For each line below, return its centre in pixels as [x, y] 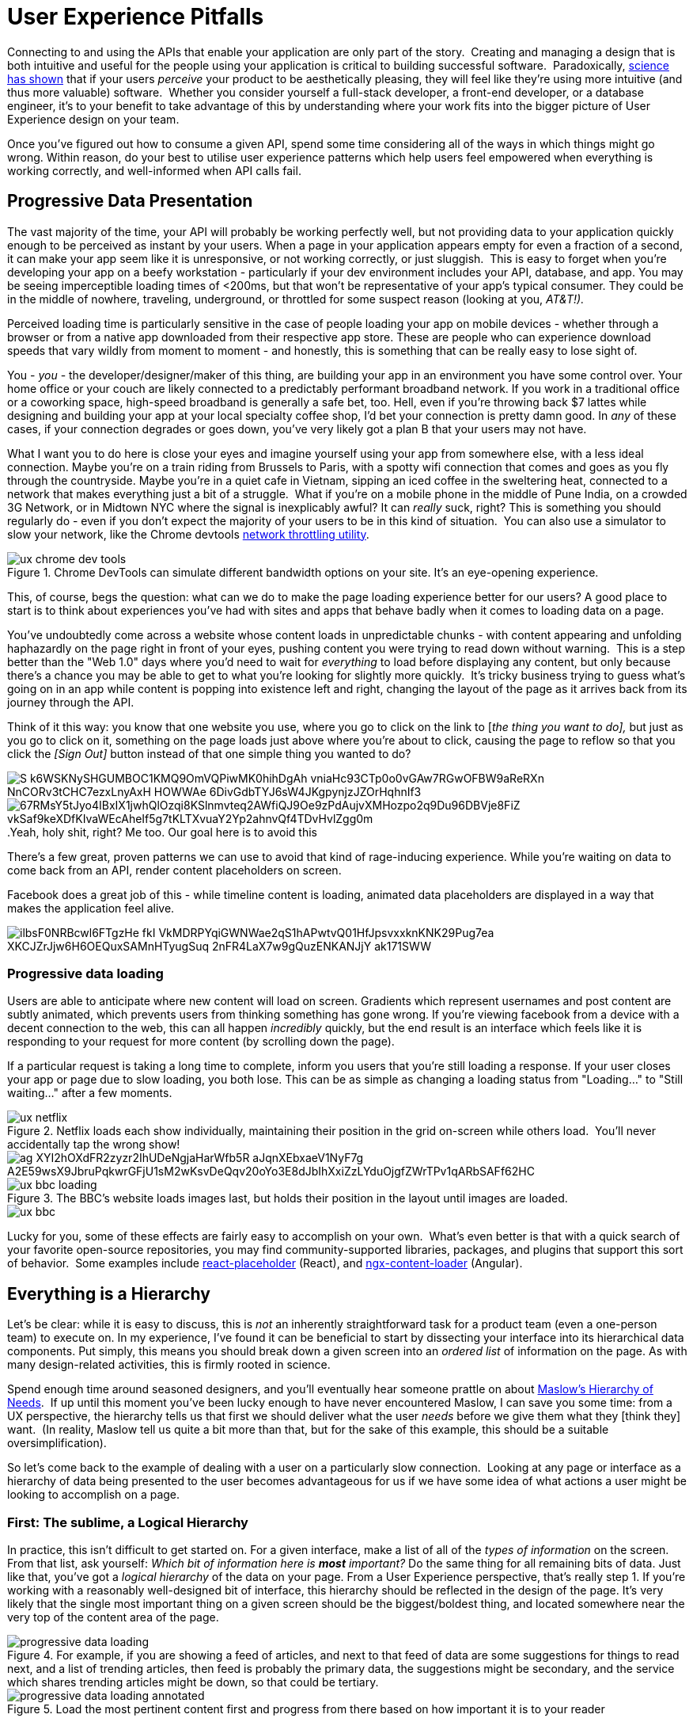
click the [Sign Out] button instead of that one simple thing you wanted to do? [209, 753]
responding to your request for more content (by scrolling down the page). [201, 1042]
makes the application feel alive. [91, 908]
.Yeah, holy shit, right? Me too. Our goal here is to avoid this [162, 832]
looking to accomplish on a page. [94, 1495]
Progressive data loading [85, 973]
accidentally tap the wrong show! [94, 1145]
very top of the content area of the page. [113, 1617]
